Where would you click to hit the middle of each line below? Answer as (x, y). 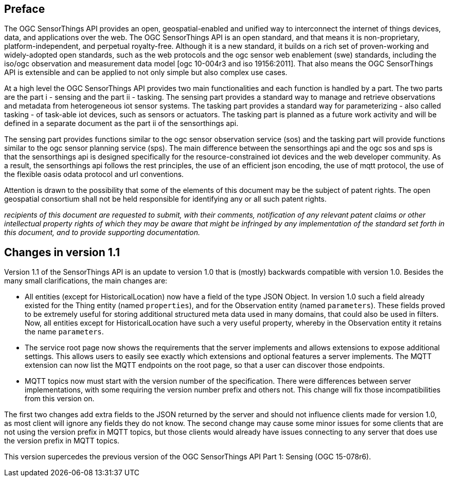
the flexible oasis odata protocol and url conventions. (94, 174)
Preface (25, 9)
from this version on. (60, 399)
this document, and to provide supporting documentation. (102, 233)
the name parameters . (64, 332)
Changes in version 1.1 (62, 252)
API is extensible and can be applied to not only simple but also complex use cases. (146, 73)
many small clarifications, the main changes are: (86, 281)
